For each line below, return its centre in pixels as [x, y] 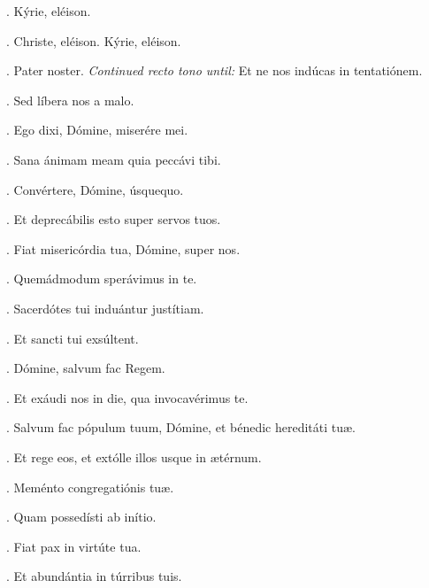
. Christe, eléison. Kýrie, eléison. [94, 40]
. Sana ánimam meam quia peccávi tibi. [114, 159]
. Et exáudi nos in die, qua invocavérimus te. [127, 397]
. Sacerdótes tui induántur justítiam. [105, 308]
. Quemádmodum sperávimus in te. [102, 279]
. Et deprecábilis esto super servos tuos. [114, 219]
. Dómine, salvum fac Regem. [86, 368]
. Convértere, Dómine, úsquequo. [95, 189]
